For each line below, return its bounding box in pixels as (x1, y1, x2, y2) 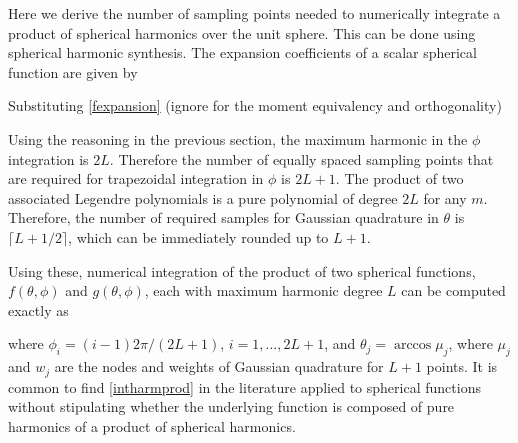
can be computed (401, 280, 506, 301)
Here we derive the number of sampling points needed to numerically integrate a (8, 3, 501, 23)
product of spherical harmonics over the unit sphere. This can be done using (8, 22, 476, 43)
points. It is (426, 356, 498, 377)
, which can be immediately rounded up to (68, 226, 329, 247)
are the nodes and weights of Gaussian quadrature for (54, 356, 384, 377)
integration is (8, 148, 89, 169)
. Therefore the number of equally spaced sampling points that (109, 148, 494, 169)
